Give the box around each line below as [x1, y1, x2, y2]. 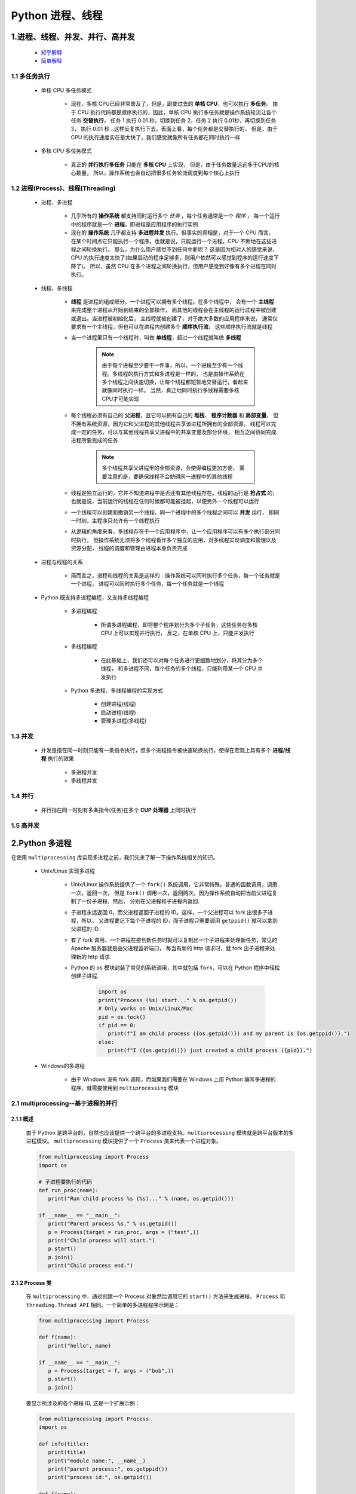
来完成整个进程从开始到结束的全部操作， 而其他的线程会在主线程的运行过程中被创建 [70, 307, 277, 314]
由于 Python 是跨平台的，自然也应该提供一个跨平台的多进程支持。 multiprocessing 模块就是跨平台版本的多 [26, 1129, 294, 1136]
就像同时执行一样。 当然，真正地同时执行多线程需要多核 [102, 387, 240, 394]
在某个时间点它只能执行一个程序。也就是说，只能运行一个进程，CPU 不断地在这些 [70, 237, 272, 244]
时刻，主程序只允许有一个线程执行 [75, 517, 160, 524]
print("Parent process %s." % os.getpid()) [48, 1220, 177, 1227]
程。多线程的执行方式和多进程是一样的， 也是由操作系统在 [102, 370, 245, 377]
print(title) [48, 1449, 87, 1456]
